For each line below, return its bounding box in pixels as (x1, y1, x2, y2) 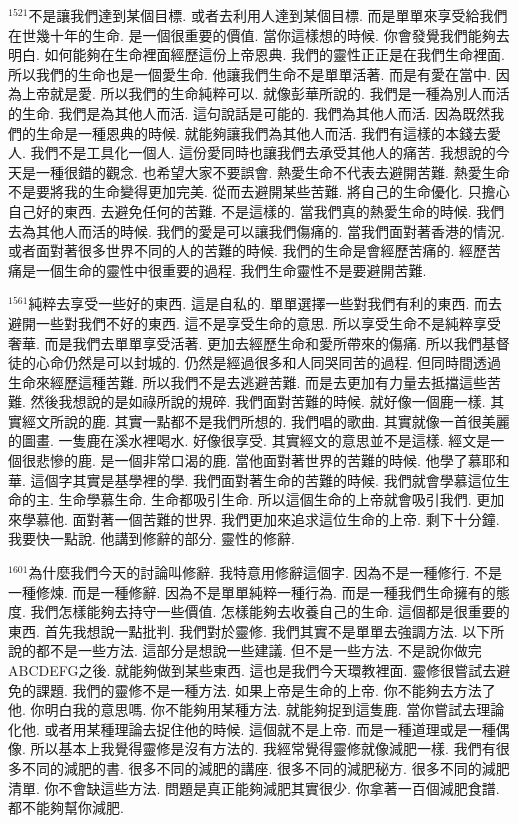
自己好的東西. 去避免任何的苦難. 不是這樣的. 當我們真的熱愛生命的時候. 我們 (8, 200, 505, 221)
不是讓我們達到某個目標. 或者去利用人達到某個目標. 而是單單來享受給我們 (28, 5, 508, 25)
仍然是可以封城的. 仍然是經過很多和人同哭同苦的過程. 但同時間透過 (63, 352, 502, 373)
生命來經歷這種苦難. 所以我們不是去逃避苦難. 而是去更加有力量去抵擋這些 (8, 371, 488, 392)
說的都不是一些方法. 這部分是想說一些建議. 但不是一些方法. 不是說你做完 (8, 640, 482, 661)
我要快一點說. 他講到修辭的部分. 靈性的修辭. (8, 528, 295, 549)
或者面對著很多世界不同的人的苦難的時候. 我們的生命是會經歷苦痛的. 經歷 (8, 240, 488, 261)
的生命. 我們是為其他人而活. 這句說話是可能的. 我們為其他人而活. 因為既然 (8, 102, 491, 123)
